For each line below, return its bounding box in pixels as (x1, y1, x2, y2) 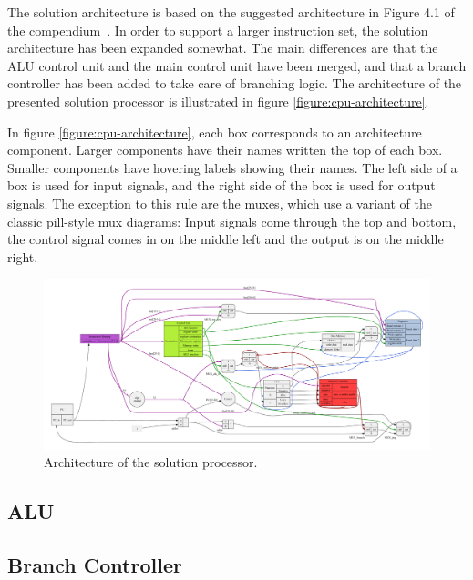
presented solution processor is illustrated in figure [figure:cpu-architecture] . (7, 91, 429, 110)
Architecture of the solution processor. (44, 453, 258, 472)
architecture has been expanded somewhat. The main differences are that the (7, 38, 438, 57)
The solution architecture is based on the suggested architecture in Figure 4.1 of (7, 3, 455, 21)
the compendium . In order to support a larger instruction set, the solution (7, 20, 428, 39)
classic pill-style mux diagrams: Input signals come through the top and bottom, (7, 211, 457, 230)
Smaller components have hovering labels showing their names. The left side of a (7, 158, 458, 177)
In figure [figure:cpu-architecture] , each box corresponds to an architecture (7, 122, 422, 141)
